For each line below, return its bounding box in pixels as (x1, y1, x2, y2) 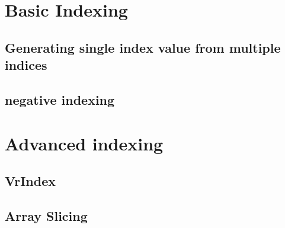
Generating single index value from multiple (5, 38, 281, 56)
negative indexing (5, 90, 115, 108)
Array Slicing (5, 206, 88, 224)
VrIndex (5, 172, 56, 190)
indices (5, 56, 47, 74)
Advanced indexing (5, 131, 164, 155)
